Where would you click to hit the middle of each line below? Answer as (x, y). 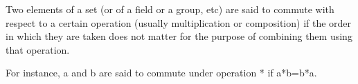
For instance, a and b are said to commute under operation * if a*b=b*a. (161, 73)
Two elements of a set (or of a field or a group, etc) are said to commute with (170, 9)
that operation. (38, 49)
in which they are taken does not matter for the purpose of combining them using (179, 36)
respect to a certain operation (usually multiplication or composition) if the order (179, 22)
